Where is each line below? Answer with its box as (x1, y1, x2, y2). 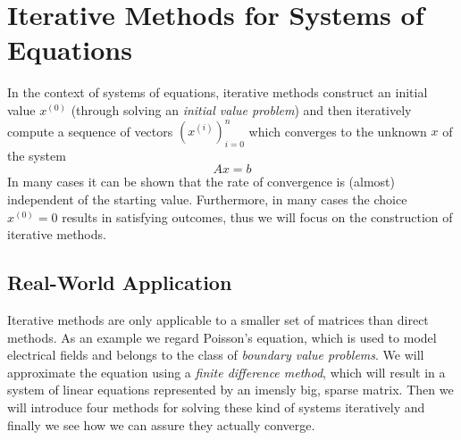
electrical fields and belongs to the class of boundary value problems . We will (7, 345, 424, 364)
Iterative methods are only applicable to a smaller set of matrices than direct (7, 310, 429, 328)
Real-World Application (7, 269, 232, 296)
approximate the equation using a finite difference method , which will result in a (7, 362, 446, 381)
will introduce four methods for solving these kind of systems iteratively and (7, 397, 425, 416)
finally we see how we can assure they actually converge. (7, 415, 315, 434)
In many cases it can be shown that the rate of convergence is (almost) (7, 172, 395, 191)
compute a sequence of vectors (7, 121, 173, 139)
